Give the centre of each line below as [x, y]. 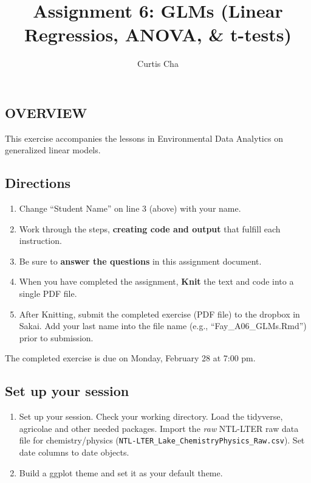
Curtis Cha [158, 64]
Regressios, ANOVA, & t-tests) [158, 34]
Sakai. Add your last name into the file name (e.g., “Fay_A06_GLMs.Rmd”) [163, 326]
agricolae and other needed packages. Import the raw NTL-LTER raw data [159, 428]
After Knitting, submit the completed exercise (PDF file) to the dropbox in [159, 314]
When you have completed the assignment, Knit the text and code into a [156, 281]
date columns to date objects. [74, 452]
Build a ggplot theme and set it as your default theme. [121, 472]
